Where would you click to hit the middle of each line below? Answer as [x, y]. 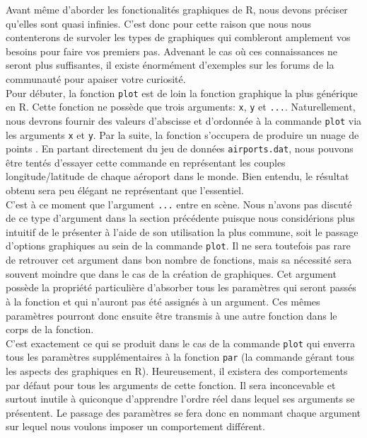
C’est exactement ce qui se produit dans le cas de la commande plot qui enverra [181, 343]
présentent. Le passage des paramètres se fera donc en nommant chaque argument [183, 412]
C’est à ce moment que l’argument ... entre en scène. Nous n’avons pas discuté [179, 204]
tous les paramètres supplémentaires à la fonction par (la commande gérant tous [180, 357]
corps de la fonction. [50, 329]
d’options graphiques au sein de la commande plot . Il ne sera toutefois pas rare [178, 246]
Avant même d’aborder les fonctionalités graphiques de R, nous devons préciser [177, 9]
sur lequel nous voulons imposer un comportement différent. [135, 426]
